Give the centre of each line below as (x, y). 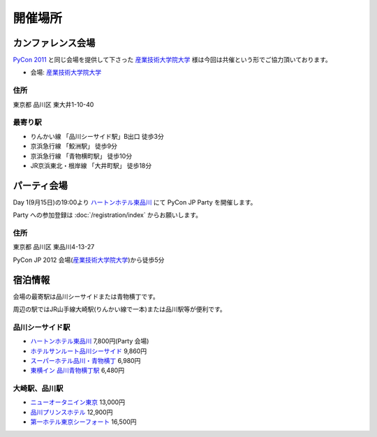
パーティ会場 (40, 185)
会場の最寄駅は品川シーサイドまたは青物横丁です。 (86, 296)
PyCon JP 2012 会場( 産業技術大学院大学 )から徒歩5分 (89, 260)
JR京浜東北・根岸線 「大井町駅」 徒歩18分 (91, 165)
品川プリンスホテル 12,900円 (72, 412)
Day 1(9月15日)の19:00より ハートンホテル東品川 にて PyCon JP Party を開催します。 (135, 202)
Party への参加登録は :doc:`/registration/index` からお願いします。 (108, 215)
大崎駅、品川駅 (38, 389)
